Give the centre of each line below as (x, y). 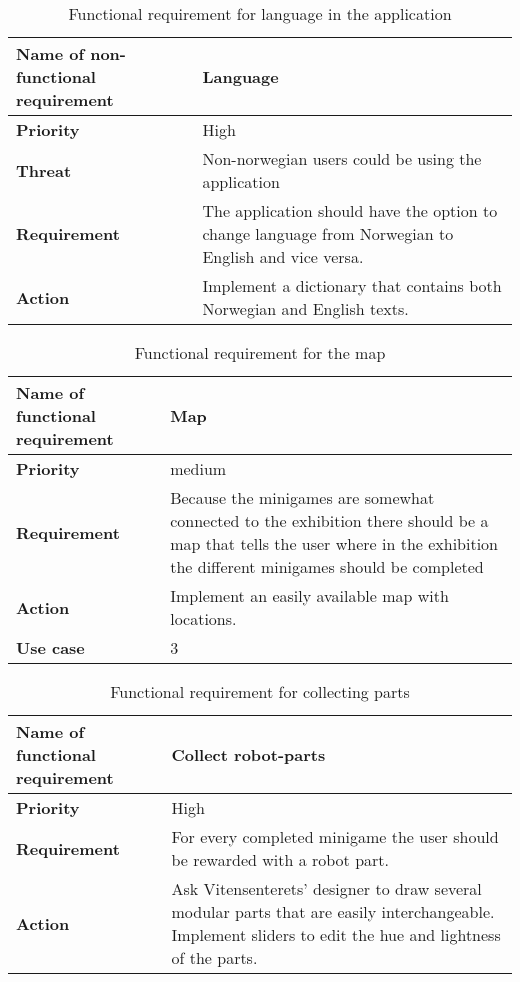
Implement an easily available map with (309, 595)
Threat (44, 170)
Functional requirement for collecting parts (260, 691)
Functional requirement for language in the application (260, 13)
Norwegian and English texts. (305, 308)
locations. (203, 618)
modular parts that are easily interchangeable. (333, 911)
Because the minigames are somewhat (302, 497)
